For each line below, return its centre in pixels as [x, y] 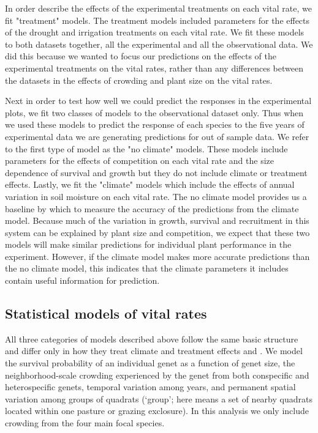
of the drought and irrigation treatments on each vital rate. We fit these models [155, 32]
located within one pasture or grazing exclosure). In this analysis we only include [157, 411]
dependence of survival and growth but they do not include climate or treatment [156, 172]
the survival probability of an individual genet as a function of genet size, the [150, 363]
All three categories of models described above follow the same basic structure [152, 339]
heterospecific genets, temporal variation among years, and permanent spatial [150, 387]
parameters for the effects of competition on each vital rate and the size [139, 161]
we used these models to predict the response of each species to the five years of [155, 124]
